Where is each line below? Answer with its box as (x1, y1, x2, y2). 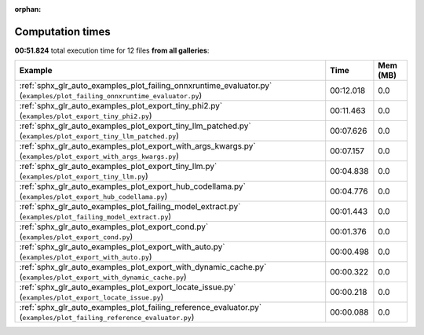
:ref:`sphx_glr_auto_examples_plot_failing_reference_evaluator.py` (19, 302, 262, 313)
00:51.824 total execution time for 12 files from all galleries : (14, 46, 210, 55)
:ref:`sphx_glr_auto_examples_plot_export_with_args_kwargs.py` (19, 141, 256, 152)
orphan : (14, 5, 42, 13)
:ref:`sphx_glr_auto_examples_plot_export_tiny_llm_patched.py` (19, 120, 251, 131)
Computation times (14, 24, 111, 39)
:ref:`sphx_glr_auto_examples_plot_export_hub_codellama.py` (19, 181, 247, 192)
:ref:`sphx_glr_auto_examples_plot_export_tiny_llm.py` (19, 161, 217, 172)
